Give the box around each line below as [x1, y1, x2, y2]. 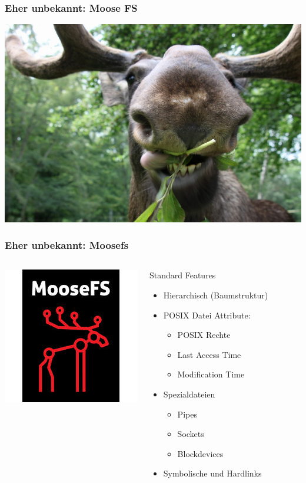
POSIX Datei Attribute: [163, 308, 251, 321]
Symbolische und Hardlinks [163, 467, 262, 479]
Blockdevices [177, 447, 224, 459]
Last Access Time [177, 348, 241, 360]
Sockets [177, 428, 204, 440]
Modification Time [177, 368, 245, 380]
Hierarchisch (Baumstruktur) [163, 289, 268, 301]
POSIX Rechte [177, 328, 231, 341]
